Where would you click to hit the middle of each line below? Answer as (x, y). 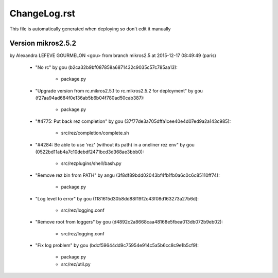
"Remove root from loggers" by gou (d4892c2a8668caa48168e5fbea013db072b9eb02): (129, 222)
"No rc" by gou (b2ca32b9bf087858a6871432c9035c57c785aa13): (106, 67)
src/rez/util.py (76, 264)
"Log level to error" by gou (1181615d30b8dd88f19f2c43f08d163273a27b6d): (117, 198)
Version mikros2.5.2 (43, 43)
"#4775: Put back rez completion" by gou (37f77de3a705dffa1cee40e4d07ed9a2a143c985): (133, 121)
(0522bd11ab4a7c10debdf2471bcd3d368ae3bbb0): (90, 152)
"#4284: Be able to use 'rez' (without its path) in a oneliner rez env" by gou (115, 144)
